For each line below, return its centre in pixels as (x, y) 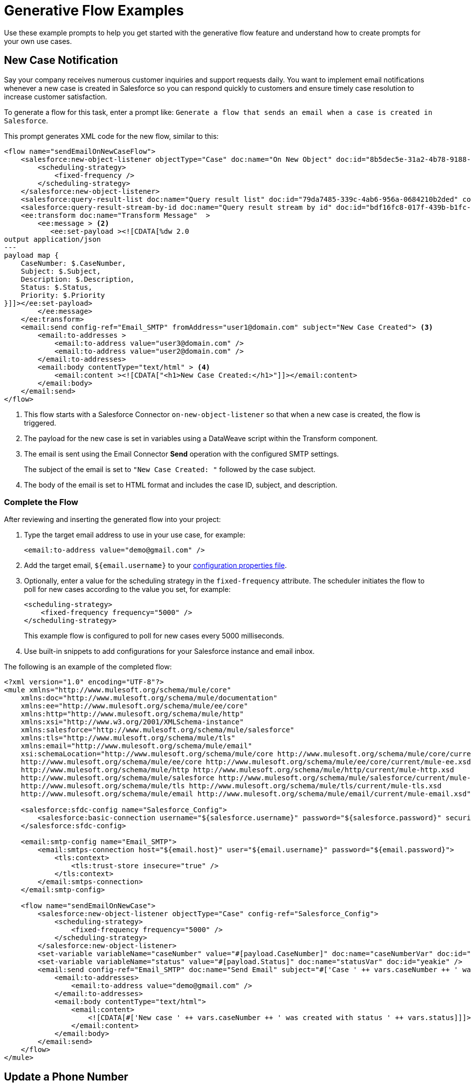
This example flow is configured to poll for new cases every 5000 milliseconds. (154, 636)
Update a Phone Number (66, 1077)
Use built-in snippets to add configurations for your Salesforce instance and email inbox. (169, 651)
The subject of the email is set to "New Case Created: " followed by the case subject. (170, 469)
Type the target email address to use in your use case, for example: (135, 535)
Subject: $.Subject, (61, 271)
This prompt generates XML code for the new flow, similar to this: (112, 136)
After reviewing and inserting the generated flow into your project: (113, 520)
